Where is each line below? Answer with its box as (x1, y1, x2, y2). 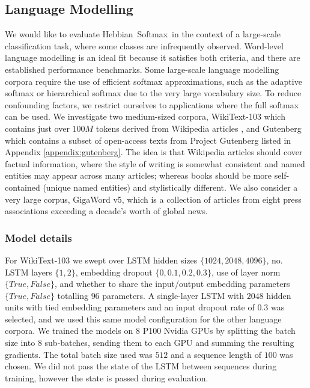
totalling (57, 289, 88, 301)
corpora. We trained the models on (5, 324, 133, 337)
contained (5, 180, 40, 193)
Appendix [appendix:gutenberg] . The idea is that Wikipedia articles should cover (5, 146, 303, 158)
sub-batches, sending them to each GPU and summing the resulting (44, 336, 294, 349)
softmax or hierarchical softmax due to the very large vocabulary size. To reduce (5, 87, 302, 99)
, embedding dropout (75, 265, 153, 278)
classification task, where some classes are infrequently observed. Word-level (5, 39, 284, 52)
